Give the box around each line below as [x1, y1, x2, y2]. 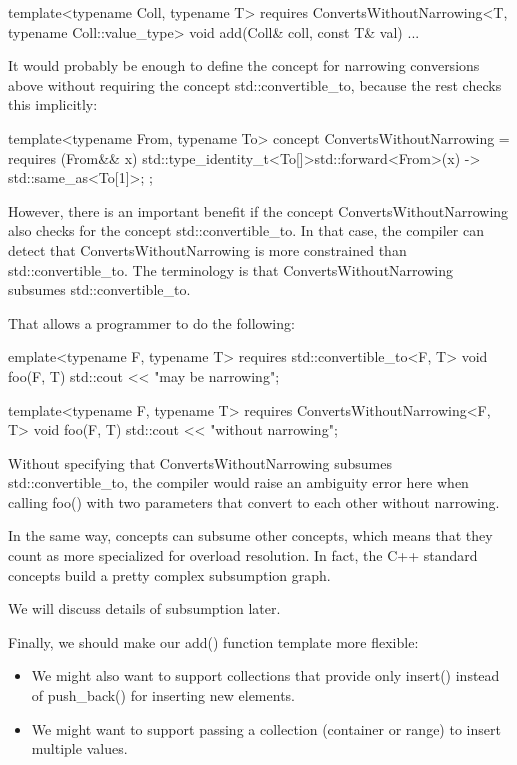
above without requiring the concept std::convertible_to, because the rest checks [8, 74, 502, 95]
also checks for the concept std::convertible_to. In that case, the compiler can [8, 220, 484, 241]
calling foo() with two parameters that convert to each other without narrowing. [8, 491, 500, 512]
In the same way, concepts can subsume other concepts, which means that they [8, 525, 493, 546]
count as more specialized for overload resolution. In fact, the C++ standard [8, 545, 478, 566]
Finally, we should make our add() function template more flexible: [8, 631, 419, 652]
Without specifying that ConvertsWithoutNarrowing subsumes [8, 452, 392, 473]
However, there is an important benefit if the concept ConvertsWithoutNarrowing [8, 200, 509, 221]
